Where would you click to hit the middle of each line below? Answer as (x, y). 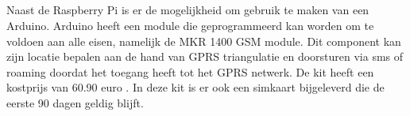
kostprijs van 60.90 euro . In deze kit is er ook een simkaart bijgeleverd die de (195, 87)
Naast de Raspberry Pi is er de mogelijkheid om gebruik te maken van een (188, 10)
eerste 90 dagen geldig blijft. (75, 102)
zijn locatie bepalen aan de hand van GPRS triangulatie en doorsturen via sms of (205, 56)
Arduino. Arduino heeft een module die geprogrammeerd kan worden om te (190, 25)
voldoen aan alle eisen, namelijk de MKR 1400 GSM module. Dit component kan (204, 41)
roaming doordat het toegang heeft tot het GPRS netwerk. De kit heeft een (190, 71)
